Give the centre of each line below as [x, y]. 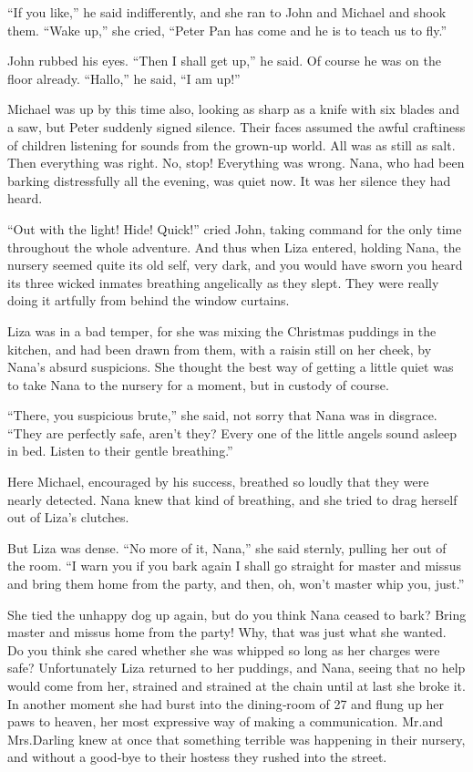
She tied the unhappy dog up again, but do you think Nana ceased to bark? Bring [237, 614]
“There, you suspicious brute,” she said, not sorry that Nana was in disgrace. [222, 415]
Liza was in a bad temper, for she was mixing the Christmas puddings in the [222, 330]
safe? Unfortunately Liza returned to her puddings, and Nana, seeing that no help [236, 668]
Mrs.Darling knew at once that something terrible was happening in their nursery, [236, 739]
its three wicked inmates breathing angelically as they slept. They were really [223, 282]
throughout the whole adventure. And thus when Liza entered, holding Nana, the [234, 247]
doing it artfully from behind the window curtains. [149, 300]
